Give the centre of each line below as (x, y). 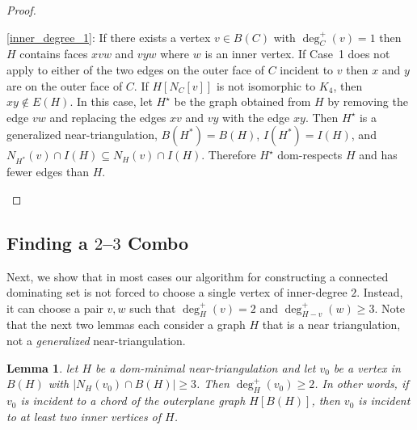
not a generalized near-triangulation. (96, 341)
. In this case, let (111, 101)
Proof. (21, 10)
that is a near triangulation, (331, 325)
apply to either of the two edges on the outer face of (136, 69)
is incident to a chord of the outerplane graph (133, 400)
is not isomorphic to (266, 85)
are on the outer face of (65, 85)
